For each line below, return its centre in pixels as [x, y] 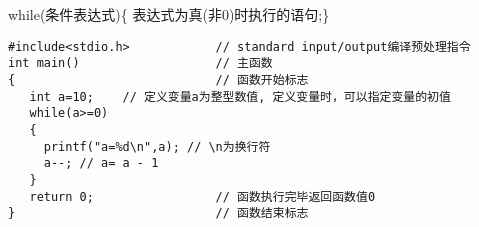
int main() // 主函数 [140, 63]
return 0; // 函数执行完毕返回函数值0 [202, 196]
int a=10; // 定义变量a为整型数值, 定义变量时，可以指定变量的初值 [240, 96]
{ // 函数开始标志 [158, 79]
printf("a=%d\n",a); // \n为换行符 [157, 146]
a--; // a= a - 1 [101, 163]
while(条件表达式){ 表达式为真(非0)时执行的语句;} [169, 14]
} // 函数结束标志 [158, 213]
